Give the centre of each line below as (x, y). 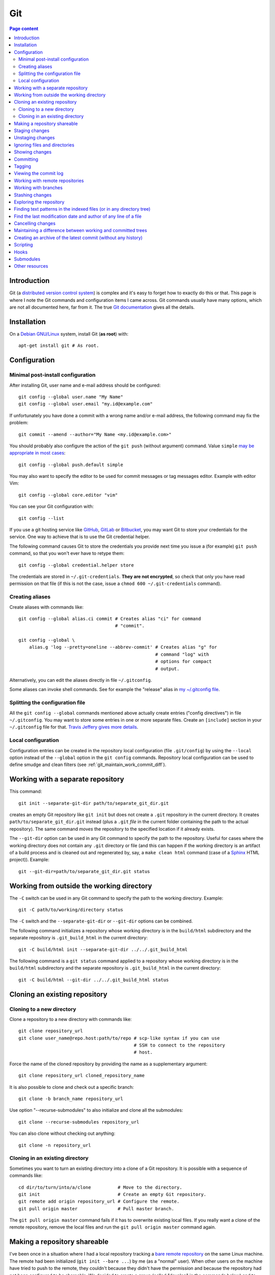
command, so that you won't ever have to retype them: (67, 553)
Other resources (31, 266)
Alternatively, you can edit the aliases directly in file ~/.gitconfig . (81, 680)
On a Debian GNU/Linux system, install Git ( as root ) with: (69, 334)
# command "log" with (182, 654)
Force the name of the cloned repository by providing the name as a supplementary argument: (108, 1064)
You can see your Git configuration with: (52, 506)
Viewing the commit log (39, 173)
